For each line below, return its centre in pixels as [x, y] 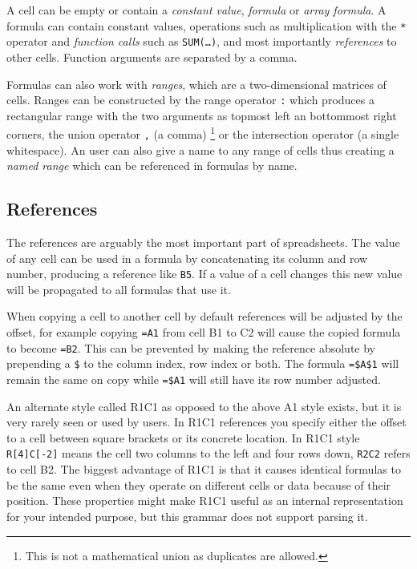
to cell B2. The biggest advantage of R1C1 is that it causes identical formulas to [204, 469]
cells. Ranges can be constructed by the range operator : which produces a [190, 100]
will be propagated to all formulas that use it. [119, 289]
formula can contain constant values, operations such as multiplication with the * [206, 25]
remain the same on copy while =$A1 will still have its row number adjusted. [194, 379]
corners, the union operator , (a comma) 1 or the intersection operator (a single [203, 133]
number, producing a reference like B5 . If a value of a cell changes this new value [204, 274]
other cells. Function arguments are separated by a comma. [152, 56]
